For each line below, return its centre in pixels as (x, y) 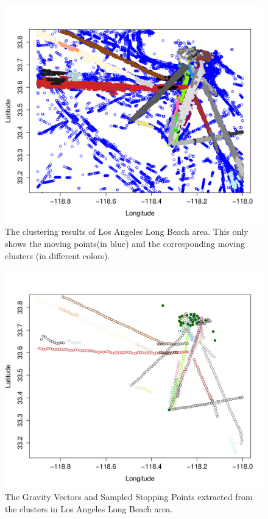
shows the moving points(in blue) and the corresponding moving (125, 243)
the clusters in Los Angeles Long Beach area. (89, 509)
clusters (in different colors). (58, 255)
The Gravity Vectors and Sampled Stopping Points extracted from (129, 497)
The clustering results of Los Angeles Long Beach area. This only (127, 231)
